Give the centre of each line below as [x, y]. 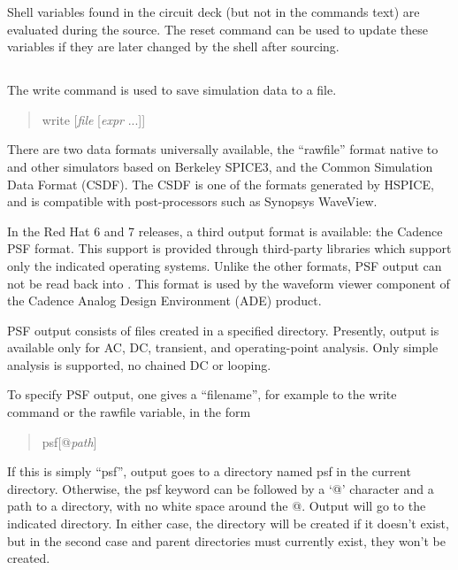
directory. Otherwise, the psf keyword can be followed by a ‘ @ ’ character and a [221, 488]
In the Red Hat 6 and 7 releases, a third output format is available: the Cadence [225, 231]
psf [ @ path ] [69, 441]
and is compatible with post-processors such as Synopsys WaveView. [192, 201]
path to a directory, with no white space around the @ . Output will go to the [217, 506]
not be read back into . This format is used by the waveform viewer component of [229, 283]
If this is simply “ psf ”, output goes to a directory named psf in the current [209, 471]
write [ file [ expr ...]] [94, 119]
